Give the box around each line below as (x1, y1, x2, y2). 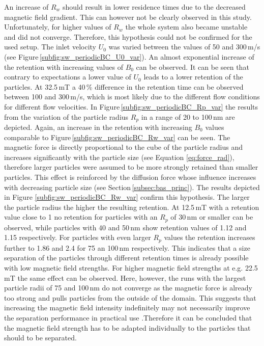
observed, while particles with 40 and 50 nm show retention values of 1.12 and (4, 222, 247, 232)
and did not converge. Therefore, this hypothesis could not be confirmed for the (4, 31, 252, 42)
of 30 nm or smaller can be (170, 211, 253, 222)
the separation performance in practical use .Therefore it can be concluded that (4, 312, 252, 323)
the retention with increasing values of (4, 61, 123, 72)
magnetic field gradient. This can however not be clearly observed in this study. (4, 11, 252, 22)
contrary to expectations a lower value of (4, 71, 131, 82)
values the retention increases (164, 232, 255, 243)
